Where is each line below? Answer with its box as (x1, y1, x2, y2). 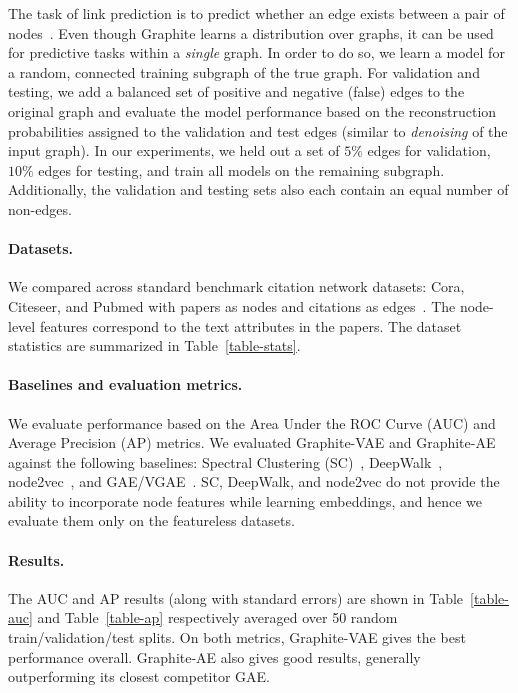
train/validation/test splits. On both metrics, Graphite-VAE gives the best (8, 627, 466, 648)
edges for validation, (367, 140, 491, 161)
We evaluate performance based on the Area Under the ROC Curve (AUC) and (8, 412, 496, 433)
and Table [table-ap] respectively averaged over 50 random (37, 607, 398, 628)
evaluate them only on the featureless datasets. (8, 510, 295, 531)
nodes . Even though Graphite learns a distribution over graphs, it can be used (8, 22, 494, 43)
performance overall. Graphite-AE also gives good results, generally (8, 646, 421, 667)
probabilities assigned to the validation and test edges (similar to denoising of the (8, 120, 508, 141)
